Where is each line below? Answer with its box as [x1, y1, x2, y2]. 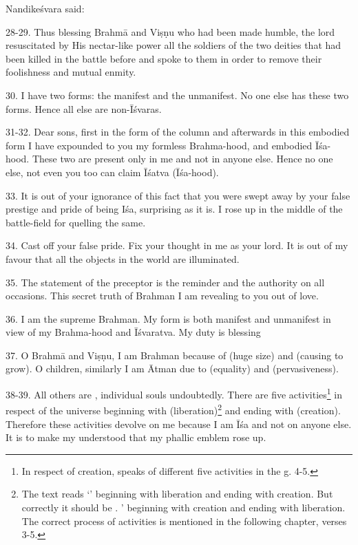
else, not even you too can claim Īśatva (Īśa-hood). [6, 164, 219, 179]
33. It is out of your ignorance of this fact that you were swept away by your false [6, 188, 350, 202]
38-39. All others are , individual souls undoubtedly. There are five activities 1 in [6, 385, 342, 401]
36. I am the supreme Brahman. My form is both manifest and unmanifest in [6, 311, 331, 325]
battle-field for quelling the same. [6, 215, 146, 229]
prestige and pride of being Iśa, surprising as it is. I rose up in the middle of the [6, 202, 343, 216]
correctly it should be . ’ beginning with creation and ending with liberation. [21, 500, 346, 514]
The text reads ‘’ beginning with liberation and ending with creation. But [21, 487, 333, 501]
